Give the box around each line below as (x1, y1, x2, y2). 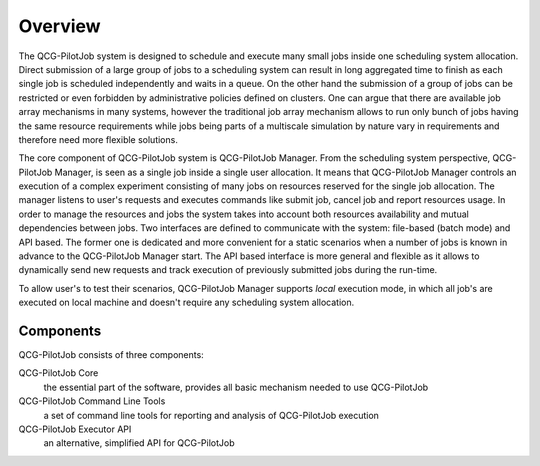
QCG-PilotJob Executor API (18, 423, 132, 435)
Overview (18, 15, 101, 37)
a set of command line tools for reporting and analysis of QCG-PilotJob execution (43, 409, 380, 421)
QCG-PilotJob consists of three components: (18, 349, 204, 361)
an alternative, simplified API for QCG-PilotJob (43, 437, 235, 449)
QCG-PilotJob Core (18, 367, 99, 379)
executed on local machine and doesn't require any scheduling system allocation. (18, 296, 355, 309)
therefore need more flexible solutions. (18, 133, 179, 145)
